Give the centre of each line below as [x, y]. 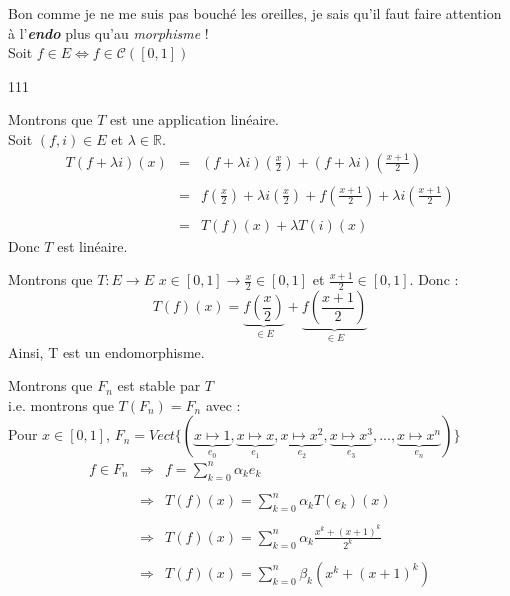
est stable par [159, 385]
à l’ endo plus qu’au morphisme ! [108, 32]
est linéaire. [92, 245]
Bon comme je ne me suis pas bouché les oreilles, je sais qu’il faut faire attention [255, 13]
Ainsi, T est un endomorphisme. [106, 351]
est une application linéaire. [194, 119]
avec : [223, 404]
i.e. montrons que [61, 404]
